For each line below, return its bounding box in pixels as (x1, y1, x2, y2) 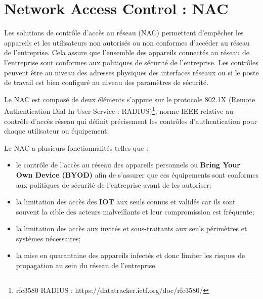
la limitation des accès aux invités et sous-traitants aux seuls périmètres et (16, 223, 247, 234)
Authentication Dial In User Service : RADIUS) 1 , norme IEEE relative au (4, 104, 233, 116)
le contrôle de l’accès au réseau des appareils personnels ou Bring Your (16, 159, 240, 170)
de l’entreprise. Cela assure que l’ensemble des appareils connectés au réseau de (4, 47, 249, 58)
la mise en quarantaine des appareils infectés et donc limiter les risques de (16, 250, 245, 261)
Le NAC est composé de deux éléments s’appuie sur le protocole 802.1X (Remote (4, 94, 255, 104)
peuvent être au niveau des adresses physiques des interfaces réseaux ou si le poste (4, 67, 259, 77)
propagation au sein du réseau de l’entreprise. (16, 260, 157, 271)
